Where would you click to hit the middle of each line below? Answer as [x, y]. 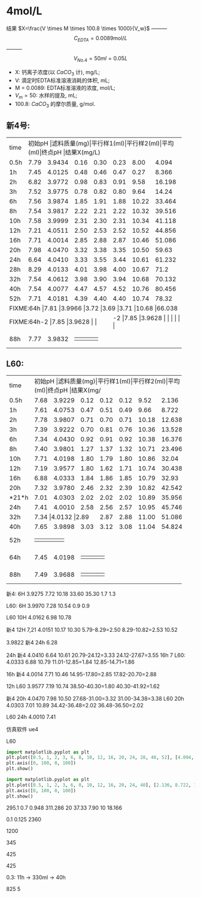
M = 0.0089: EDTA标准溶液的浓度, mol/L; [65, 88]
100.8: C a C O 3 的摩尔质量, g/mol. [55, 105]
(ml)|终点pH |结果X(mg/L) [64, 152]
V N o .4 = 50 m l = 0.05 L [100, 59]
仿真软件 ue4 [22, 729]
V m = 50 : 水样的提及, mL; [46, 96]
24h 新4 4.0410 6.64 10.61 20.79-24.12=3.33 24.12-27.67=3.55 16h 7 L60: [96, 655]
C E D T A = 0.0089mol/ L [100, 39]
